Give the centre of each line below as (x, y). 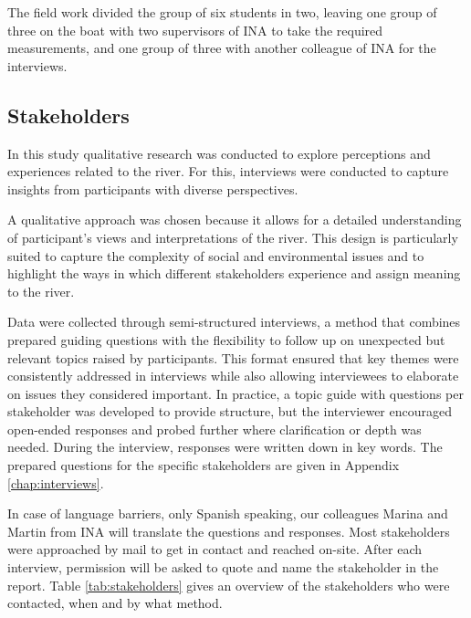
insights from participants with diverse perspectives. (153, 189)
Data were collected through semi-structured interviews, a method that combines (234, 322)
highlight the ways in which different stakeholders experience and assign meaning (234, 273)
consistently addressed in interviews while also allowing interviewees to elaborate (233, 376)
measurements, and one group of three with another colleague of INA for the (222, 48)
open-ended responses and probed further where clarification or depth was (215, 429)
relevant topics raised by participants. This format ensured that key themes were (233, 357)
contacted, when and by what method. (115, 603)
